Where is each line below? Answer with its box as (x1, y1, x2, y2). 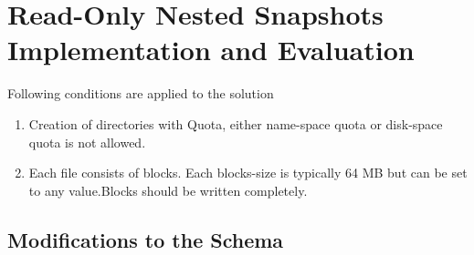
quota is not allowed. (28, 132, 146, 151)
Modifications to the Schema (7, 225, 284, 253)
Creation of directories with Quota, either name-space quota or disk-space (28, 114, 443, 133)
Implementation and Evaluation (7, 31, 415, 68)
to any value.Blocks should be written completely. (28, 180, 308, 199)
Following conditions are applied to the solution (7, 84, 274, 103)
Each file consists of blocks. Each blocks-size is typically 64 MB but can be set (28, 163, 468, 182)
